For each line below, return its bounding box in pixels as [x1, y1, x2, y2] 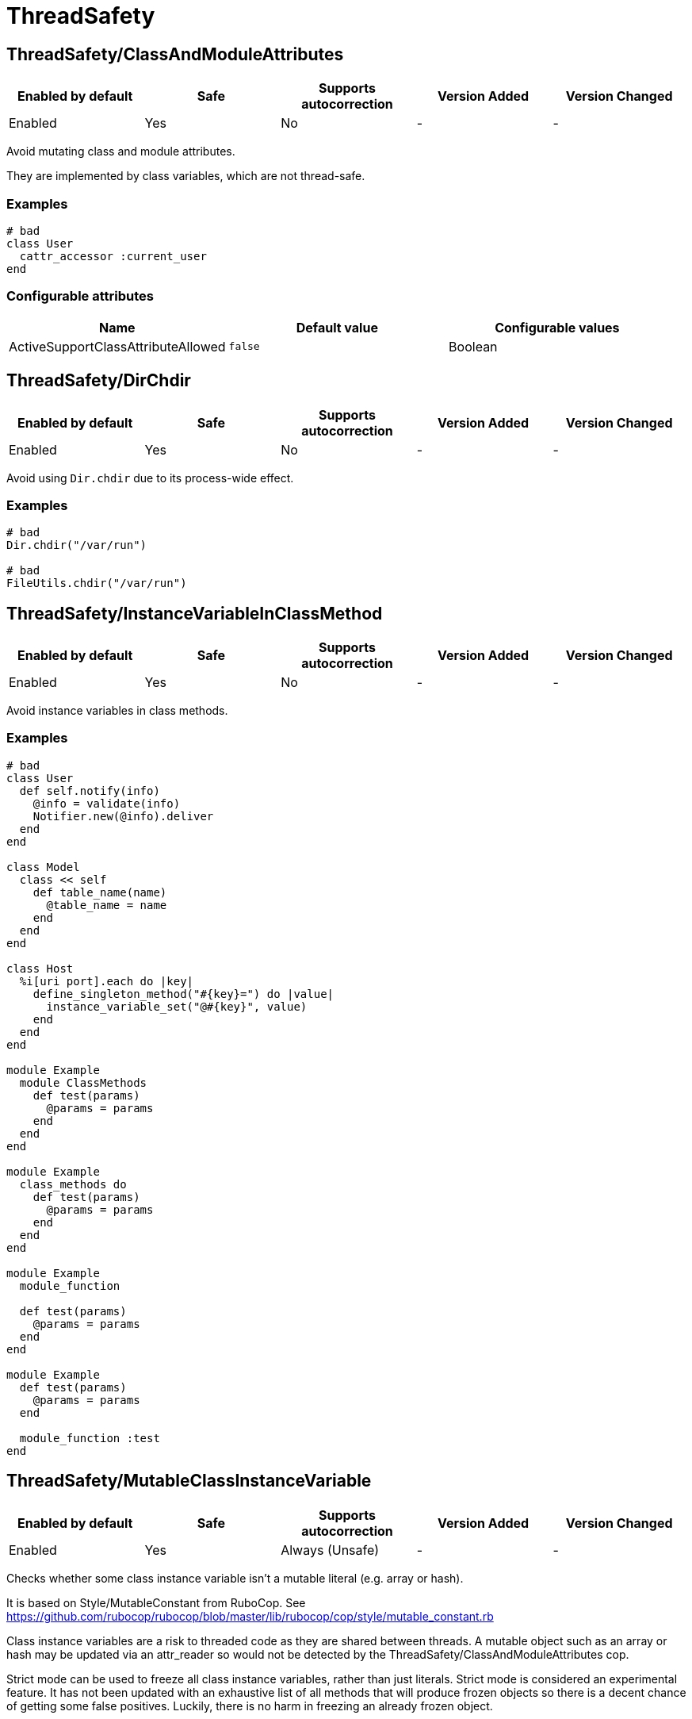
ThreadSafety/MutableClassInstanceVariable [6, 1471, 372, 1491]
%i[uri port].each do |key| [19, 974, 194, 988]
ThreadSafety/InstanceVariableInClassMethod [6, 603, 383, 624]
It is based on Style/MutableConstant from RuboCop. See [6, 1595, 306, 1610]
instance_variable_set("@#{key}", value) [46, 1000, 308, 1013]
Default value [296, 319, 378, 336]
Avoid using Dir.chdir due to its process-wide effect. [6, 470, 294, 485]
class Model [6, 860, 80, 873]
